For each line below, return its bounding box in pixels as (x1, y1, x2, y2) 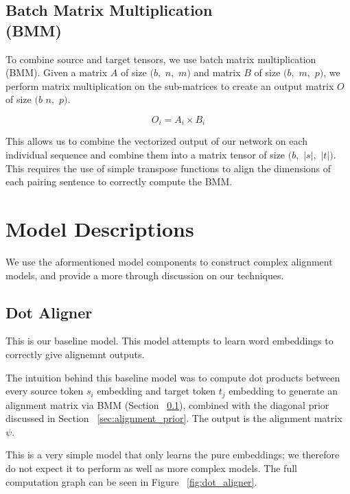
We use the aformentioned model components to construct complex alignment (5, 254, 333, 268)
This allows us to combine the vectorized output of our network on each (5, 134, 308, 148)
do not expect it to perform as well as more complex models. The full (5, 460, 297, 475)
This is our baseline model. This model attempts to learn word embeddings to (5, 333, 334, 348)
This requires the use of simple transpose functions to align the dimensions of (5, 161, 331, 175)
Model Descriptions (5, 214, 194, 242)
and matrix (194, 65, 241, 80)
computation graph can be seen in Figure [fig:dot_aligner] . (5, 474, 257, 489)
